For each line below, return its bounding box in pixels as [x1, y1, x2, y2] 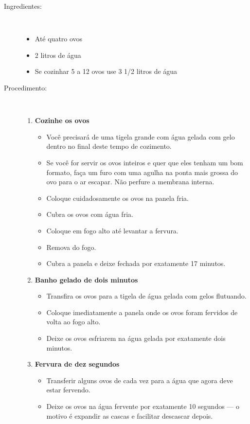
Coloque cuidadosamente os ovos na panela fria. [46, 193, 189, 203]
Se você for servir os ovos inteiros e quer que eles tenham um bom [46, 157, 243, 167]
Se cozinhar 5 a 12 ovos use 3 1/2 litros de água [35, 66, 178, 76]
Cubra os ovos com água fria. [46, 209, 133, 219]
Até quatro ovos [35, 34, 83, 44]
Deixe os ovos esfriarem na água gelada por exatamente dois [46, 333, 226, 343]
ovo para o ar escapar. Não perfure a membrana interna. [46, 177, 214, 187]
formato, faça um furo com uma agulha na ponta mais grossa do [46, 167, 238, 177]
